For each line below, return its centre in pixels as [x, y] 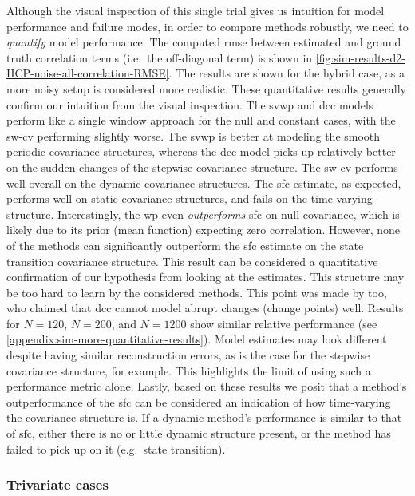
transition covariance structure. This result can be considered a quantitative [192, 261]
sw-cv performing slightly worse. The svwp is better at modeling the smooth [194, 135]
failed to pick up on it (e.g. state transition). [116, 448]
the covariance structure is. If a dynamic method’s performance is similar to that [204, 417]
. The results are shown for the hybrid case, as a [287, 73]
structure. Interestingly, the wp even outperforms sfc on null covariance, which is [203, 214]
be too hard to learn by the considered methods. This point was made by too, [197, 292]
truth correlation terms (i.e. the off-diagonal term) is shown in [160, 57]
